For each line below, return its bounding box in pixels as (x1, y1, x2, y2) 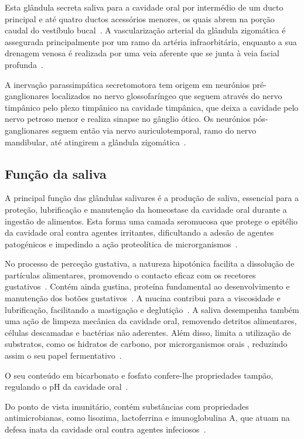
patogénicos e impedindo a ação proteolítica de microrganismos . (5, 237, 238, 250)
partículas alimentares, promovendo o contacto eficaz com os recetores (5, 268, 256, 281)
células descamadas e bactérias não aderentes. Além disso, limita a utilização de (5, 326, 291, 338)
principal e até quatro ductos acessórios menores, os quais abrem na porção (5, 12, 275, 25)
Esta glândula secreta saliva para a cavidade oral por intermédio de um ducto (5, 1, 283, 13)
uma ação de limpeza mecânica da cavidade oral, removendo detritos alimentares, (5, 315, 297, 327)
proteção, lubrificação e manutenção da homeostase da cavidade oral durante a (5, 203, 287, 215)
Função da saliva (5, 164, 107, 182)
